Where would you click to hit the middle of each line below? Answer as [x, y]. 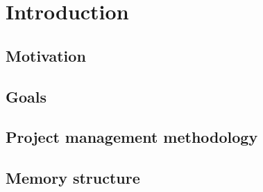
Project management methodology [132, 137]
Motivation [46, 55]
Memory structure [73, 178]
